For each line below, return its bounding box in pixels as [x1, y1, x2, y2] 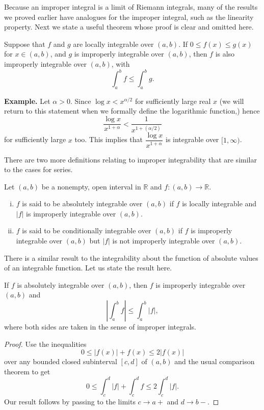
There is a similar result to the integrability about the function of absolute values [4, 252, 258, 263]
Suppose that [4, 38, 45, 49]
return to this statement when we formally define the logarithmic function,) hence [4, 105, 260, 116]
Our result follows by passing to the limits [4, 396, 136, 406]
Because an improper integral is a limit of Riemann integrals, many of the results [4, 2, 258, 12]
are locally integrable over [73, 38, 154, 49]
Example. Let [4, 95, 50, 106]
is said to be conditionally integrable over [22, 225, 151, 236]
